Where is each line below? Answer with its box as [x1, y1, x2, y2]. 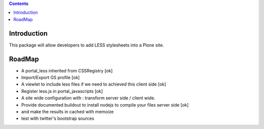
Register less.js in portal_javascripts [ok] [21, 88, 103, 94]
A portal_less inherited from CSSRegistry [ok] [21, 67, 113, 73]
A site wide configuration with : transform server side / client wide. [21, 95, 155, 101]
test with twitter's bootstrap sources [21, 115, 94, 122]
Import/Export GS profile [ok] [21, 74, 80, 80]
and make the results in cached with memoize [21, 108, 114, 114]
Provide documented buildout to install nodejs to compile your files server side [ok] [21, 102, 189, 107]
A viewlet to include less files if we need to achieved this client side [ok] [21, 81, 166, 87]
